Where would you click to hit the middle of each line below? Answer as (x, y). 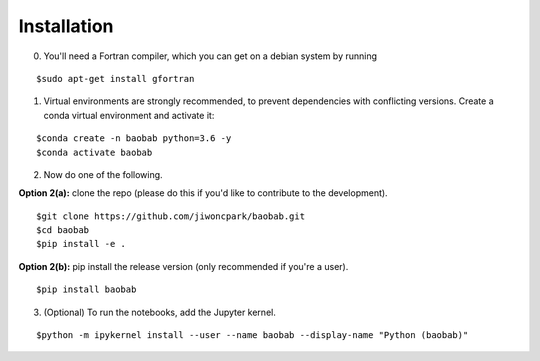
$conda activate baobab (94, 152)
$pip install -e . (81, 244)
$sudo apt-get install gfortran (115, 78)
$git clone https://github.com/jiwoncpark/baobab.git (170, 216)
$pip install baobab (86, 289)
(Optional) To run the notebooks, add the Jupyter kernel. (160, 312)
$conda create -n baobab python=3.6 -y (134, 138)
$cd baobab (63, 230)
